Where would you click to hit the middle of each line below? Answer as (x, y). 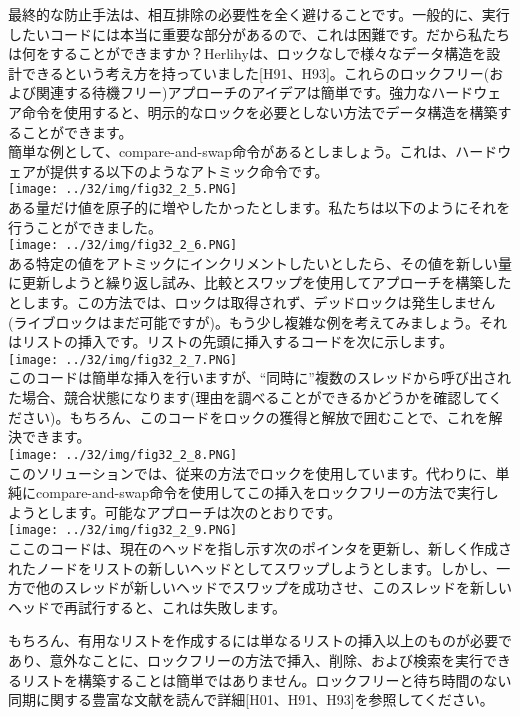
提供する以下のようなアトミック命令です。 (189, 170)
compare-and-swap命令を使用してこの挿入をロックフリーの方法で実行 (260, 492)
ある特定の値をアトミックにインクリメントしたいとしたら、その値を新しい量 (260, 262)
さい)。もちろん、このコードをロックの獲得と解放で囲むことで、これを (255, 416)
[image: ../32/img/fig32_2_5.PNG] (123, 189)
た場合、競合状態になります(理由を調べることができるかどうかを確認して (248, 397)
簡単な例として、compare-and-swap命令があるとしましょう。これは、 (232, 151)
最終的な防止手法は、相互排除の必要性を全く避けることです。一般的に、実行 (259, 14)
